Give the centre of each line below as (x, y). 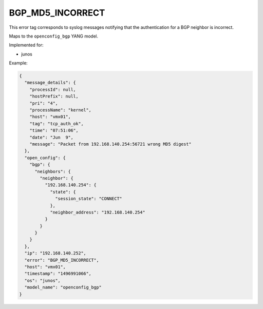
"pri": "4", (44, 103)
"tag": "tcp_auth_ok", (56, 124)
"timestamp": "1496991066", (58, 274)
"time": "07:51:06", (54, 131)
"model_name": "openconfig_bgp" (63, 287)
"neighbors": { (53, 171)
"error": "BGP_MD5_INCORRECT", (62, 260)
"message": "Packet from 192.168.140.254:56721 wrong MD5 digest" (111, 144)
